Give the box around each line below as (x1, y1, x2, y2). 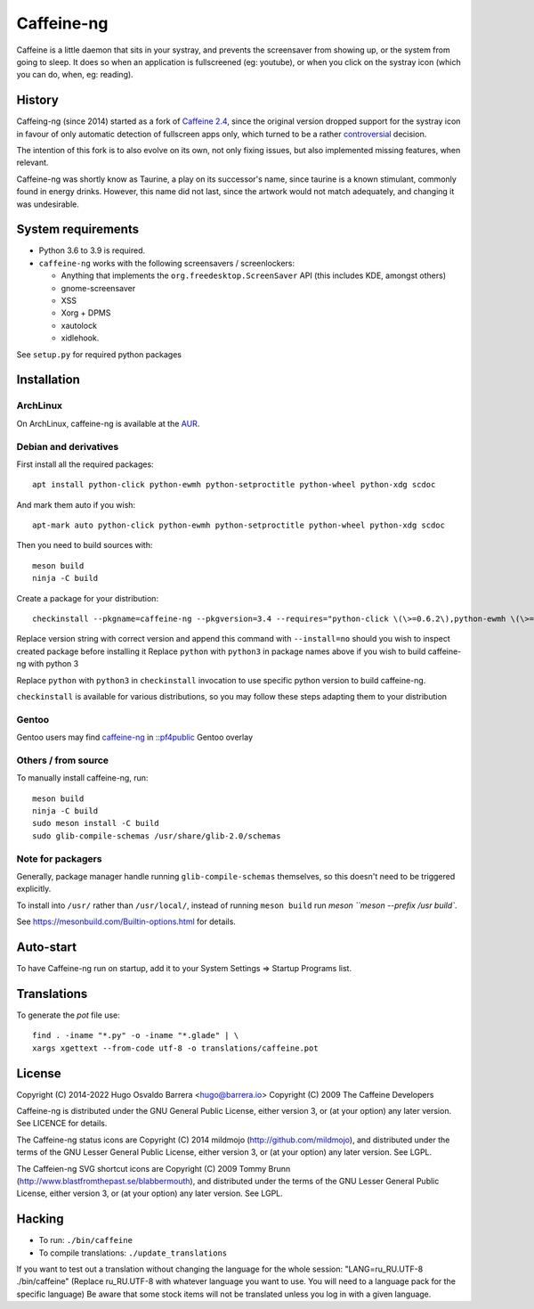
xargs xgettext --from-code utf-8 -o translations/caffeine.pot (32, 1043, 320, 1053)
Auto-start (16, 939, 77, 954)
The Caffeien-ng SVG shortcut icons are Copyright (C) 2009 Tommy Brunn (16, 1163, 291, 1174)
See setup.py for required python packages (16, 348, 182, 360)
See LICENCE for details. (16, 1118, 108, 1129)
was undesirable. (16, 199, 79, 209)
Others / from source (16, 754, 109, 766)
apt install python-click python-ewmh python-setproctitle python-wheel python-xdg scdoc (32, 479, 436, 490)
